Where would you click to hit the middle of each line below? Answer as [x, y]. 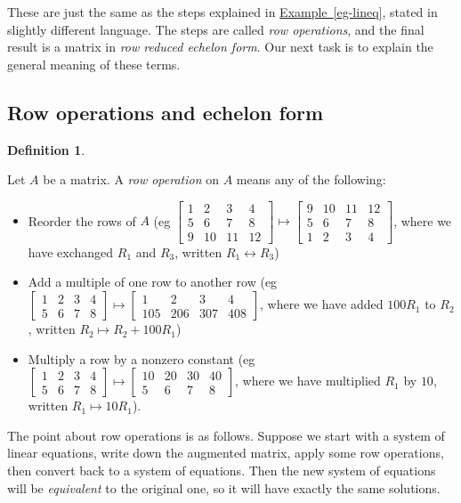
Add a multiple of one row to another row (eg [153, 282]
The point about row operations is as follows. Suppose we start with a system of [226, 435]
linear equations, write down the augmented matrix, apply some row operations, [226, 453]
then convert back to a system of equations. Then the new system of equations [222, 471]
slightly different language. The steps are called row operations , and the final [216, 29]
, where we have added [322, 304]
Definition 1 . [46, 149]
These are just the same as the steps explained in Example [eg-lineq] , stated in [222, 12]
